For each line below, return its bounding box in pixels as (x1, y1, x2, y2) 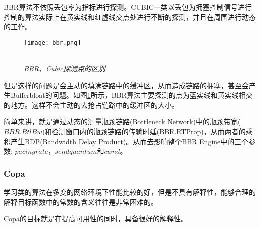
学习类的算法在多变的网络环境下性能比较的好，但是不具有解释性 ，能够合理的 (4, 187, 256, 197)
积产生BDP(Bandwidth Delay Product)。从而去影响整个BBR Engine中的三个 (4, 136, 249, 146)
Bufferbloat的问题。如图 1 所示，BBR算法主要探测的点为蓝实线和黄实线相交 (10, 90, 253, 100)
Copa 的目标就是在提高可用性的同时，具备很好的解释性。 (4, 213, 188, 224)
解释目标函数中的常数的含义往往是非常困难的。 (4, 196, 158, 207)
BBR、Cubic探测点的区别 (24, 63, 105, 74)
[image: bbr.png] (24, 39, 81, 46)
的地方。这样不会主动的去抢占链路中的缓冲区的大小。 (4, 99, 179, 110)
